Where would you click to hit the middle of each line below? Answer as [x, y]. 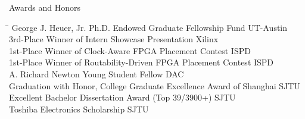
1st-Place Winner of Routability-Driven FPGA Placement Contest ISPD [141, 62]
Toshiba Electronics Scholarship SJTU [79, 109]
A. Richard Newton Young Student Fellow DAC [97, 73]
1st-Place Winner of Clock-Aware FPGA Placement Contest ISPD [130, 50]
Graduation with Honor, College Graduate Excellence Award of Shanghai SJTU [155, 85]
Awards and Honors [45, 7]
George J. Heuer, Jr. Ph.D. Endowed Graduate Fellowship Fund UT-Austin [150, 27]
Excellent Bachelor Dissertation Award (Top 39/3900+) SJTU [122, 97]
